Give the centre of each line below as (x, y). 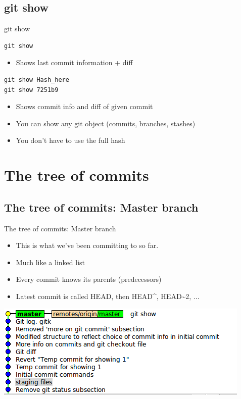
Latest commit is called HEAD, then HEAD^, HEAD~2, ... (108, 296)
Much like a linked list (50, 262)
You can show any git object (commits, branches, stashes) (106, 123)
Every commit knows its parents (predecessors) (89, 279)
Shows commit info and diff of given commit (84, 106)
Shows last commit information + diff (74, 62)
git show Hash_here (37, 80)
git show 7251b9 (31, 90)
